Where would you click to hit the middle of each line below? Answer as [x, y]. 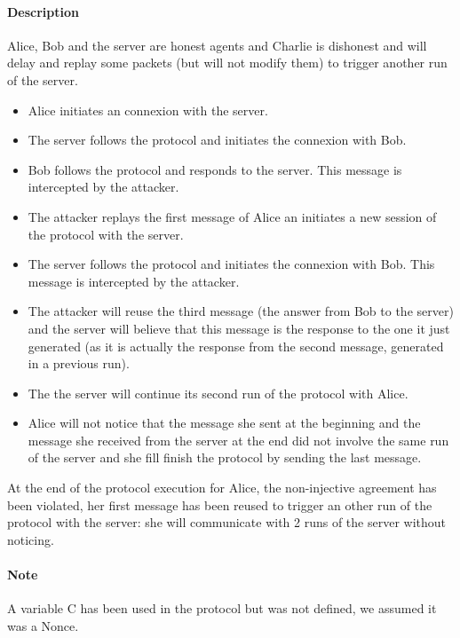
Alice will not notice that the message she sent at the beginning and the [224, 423]
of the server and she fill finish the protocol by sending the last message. [225, 457]
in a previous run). [79, 363]
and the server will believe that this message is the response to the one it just [239, 328]
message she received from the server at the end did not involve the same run [238, 440]
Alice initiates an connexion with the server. [148, 110]
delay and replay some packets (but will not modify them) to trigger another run [227, 63]
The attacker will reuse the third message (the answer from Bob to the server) [241, 311]
